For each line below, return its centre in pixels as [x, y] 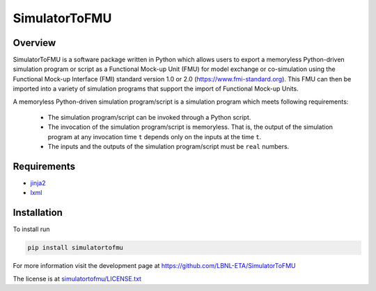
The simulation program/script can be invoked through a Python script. [149, 118]
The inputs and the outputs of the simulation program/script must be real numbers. [169, 147]
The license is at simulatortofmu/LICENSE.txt [77, 278]
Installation [38, 213]
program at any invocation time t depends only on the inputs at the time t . [155, 136]
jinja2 [38, 183]
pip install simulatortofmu [75, 248]
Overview [34, 43]
